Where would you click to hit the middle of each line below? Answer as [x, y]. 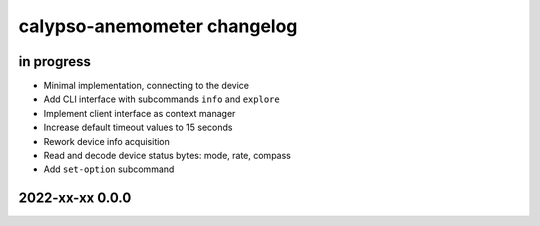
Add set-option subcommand [109, 169]
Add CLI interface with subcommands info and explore [161, 99]
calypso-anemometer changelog [158, 26]
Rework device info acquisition [106, 141]
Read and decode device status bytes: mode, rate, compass [167, 156]
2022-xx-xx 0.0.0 [75, 198]
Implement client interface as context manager [139, 113]
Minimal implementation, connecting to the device [146, 86]
